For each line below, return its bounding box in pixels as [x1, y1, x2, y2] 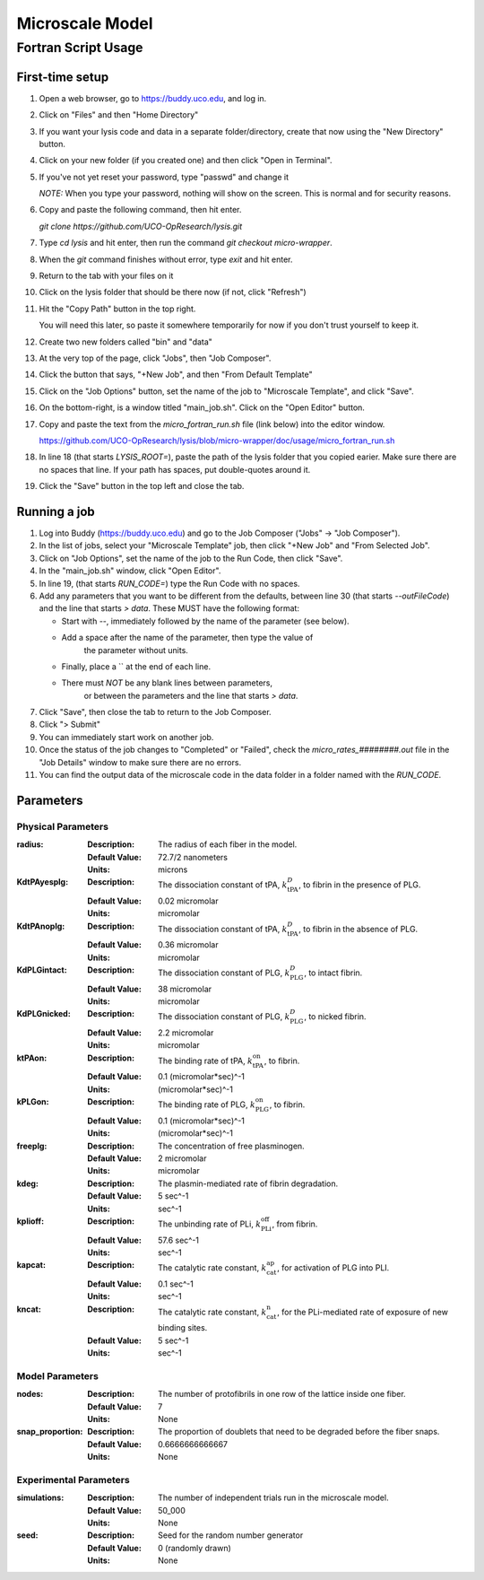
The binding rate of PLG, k [158, 1099, 255, 1110]
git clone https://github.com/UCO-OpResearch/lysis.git [39, 221, 243, 231]
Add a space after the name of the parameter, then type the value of [61, 633, 314, 643]
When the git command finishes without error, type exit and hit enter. [39, 254, 293, 265]
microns [158, 864, 188, 875]
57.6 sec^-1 [158, 1235, 200, 1245]
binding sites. [158, 1322, 208, 1333]
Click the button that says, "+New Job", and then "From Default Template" [39, 369, 313, 380]
